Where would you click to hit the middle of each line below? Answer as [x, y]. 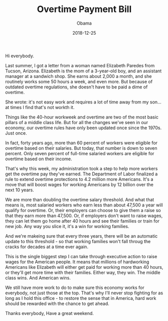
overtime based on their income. [39, 159]
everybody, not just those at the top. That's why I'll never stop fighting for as [84, 293]
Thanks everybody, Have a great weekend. [50, 313]
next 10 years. [20, 190]
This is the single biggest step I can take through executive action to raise [81, 256]
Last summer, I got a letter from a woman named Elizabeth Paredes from [80, 65]
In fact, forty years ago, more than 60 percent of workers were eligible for [81, 143]
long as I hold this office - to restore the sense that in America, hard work [81, 298]
